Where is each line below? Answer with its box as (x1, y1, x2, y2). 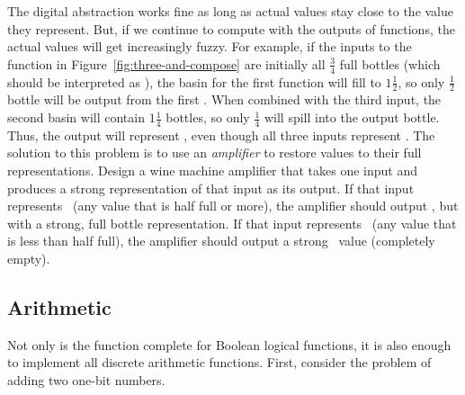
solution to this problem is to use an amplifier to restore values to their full (7, 143, 422, 162)
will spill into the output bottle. (264, 108, 440, 127)
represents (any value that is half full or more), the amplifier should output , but (7, 196, 459, 215)
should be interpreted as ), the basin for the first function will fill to (7, 72, 381, 91)
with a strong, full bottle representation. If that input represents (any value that (7, 213, 457, 232)
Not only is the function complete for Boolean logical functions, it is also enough (7, 335, 452, 354)
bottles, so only (165, 108, 250, 127)
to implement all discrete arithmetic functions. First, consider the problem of (7, 353, 432, 372)
